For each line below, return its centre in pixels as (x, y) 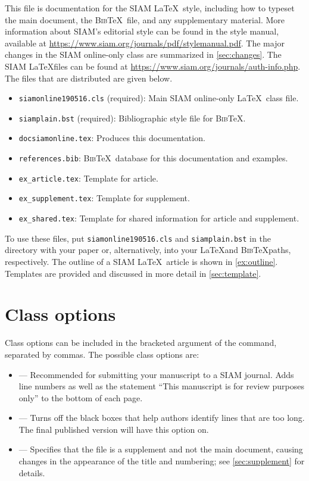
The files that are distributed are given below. (89, 78)
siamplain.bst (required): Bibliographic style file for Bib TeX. (132, 118)
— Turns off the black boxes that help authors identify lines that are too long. (162, 418)
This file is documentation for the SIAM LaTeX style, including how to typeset (150, 8)
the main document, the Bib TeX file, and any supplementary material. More (145, 19)
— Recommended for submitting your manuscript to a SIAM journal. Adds (156, 374)
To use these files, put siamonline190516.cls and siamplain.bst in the (138, 238)
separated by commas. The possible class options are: (102, 354)
